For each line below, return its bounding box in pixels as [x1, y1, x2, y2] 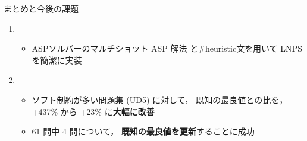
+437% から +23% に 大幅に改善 [32, 105, 155, 117]
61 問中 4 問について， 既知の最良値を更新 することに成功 [32, 125, 255, 137]
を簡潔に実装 [32, 53, 82, 66]
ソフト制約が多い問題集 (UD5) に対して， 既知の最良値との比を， [32, 93, 288, 105]
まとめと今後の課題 [4, 2, 79, 14]
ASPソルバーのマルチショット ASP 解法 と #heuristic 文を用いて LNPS [32, 42, 302, 55]
